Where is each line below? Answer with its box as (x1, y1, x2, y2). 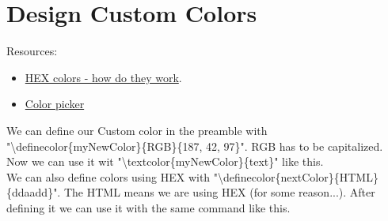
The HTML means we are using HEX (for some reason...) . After (63, 184, 375, 200)
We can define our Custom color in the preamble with (6, 122, 268, 138)
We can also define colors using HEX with (6, 168, 211, 185)
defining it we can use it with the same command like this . (6, 199, 291, 215)
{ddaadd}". (6, 184, 61, 200)
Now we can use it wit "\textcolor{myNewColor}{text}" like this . (6, 153, 324, 170)
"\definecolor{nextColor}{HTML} (213, 168, 378, 185)
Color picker (25, 96, 85, 112)
